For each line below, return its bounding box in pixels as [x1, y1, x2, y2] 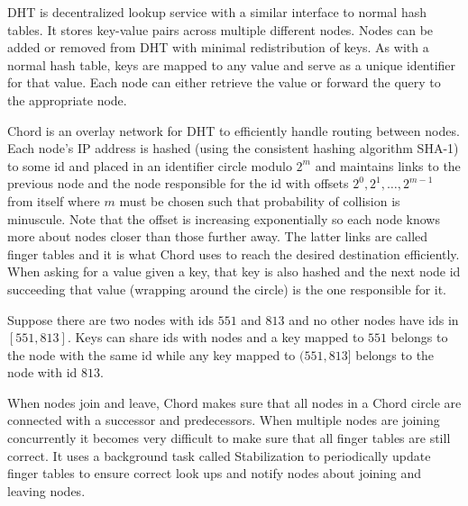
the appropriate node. [7, 90, 127, 109]
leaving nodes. [7, 481, 86, 500]
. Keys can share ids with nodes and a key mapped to [67, 328, 364, 347]
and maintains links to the [315, 156, 461, 175]
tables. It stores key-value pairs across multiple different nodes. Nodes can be [7, 20, 434, 39]
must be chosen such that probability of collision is [119, 191, 400, 210]
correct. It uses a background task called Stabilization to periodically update [7, 446, 431, 465]
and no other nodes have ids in [289, 310, 459, 329]
